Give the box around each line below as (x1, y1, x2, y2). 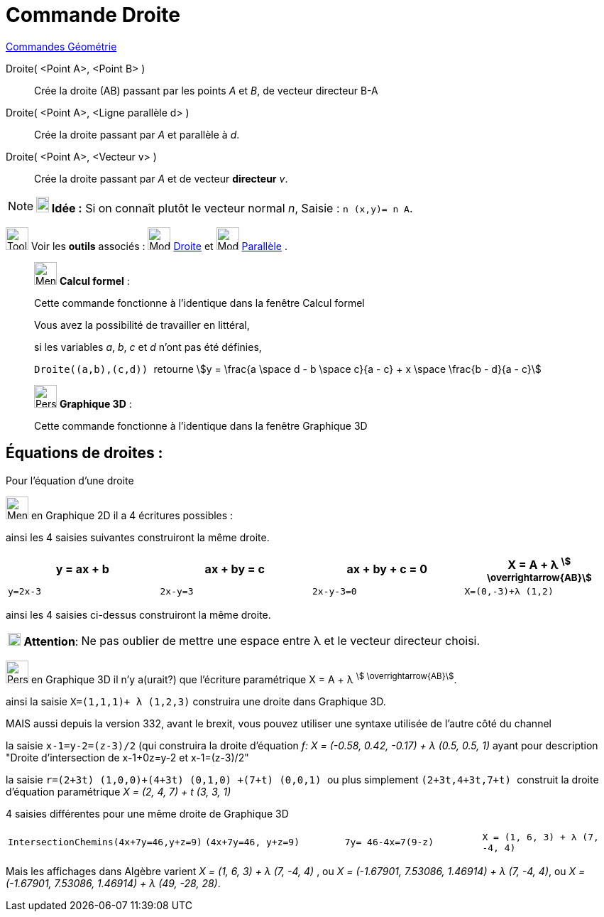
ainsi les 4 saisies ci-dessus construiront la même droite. (6, 608, 271, 621)
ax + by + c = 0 (346, 562, 427, 577)
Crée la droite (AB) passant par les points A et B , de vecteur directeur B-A (34, 84, 378, 97)
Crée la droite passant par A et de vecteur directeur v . (34, 172, 288, 185)
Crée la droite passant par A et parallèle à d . (34, 128, 240, 141)
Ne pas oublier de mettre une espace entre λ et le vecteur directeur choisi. (81, 633, 481, 648)
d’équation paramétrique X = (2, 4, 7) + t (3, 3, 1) (6, 785, 231, 798)
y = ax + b (55, 562, 109, 577)
